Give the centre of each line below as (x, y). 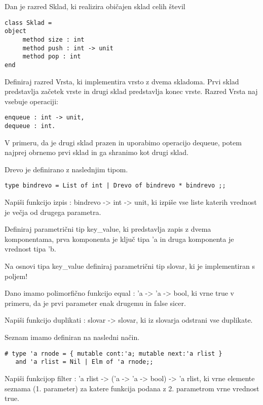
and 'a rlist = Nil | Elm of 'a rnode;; (84, 362)
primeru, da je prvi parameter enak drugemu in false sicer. (95, 303)
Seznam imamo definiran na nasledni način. (72, 337)
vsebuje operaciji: (31, 101)
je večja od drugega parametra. (53, 212)
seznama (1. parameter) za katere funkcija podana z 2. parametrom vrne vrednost (132, 388)
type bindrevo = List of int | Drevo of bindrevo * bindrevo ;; (115, 186)
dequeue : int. (30, 126)
